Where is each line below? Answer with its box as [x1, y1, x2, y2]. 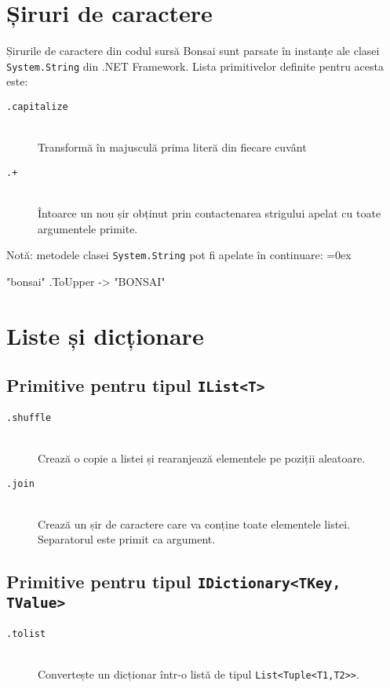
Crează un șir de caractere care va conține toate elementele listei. [38, 515, 351, 532]
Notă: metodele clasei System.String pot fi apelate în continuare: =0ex [6, 247, 352, 263]
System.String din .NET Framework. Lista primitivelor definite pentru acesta [6, 57, 384, 74]
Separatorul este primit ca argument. [38, 531, 216, 547]
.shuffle [6, 412, 52, 423]
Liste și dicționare [6, 319, 204, 351]
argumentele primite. [38, 220, 138, 236]
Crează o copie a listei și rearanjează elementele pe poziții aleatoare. [38, 449, 366, 466]
